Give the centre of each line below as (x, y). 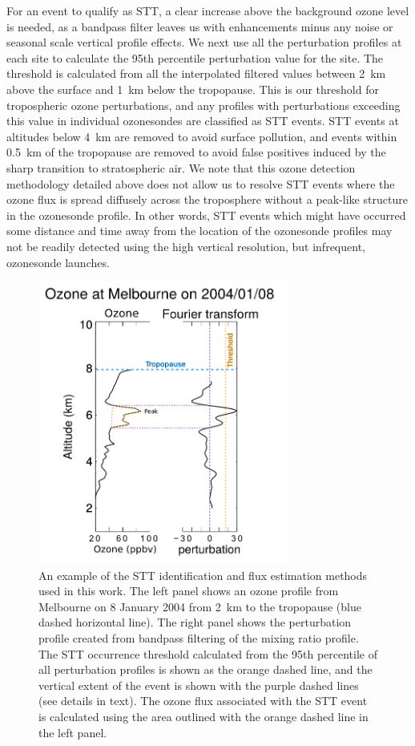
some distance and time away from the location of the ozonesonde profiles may (199, 231)
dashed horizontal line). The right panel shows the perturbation (195, 622)
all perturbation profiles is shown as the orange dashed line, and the (205, 669)
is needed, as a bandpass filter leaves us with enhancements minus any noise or (200, 26)
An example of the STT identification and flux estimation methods (203, 575)
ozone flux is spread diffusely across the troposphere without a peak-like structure (207, 199)
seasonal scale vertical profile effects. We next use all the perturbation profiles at (204, 42)
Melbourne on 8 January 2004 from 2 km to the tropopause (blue (200, 606)
